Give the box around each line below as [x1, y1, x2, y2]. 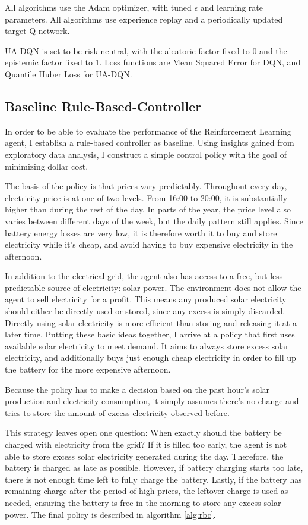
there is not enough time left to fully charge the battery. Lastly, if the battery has [5, 473, 302, 485]
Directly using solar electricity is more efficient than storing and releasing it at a [5, 316, 297, 329]
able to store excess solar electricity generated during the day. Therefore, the [5, 449, 284, 462]
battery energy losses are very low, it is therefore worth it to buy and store [5, 226, 277, 239]
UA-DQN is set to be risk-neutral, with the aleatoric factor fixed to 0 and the [5, 44, 287, 57]
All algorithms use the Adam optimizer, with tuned [5, 1, 192, 13]
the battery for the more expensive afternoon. [5, 363, 171, 376]
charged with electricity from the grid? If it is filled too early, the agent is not [5, 438, 287, 451]
